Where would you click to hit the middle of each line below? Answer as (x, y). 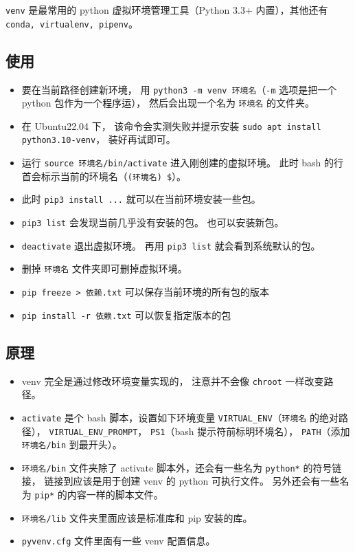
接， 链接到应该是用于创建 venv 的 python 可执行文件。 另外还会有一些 (181, 481)
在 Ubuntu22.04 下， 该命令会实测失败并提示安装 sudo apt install (171, 125)
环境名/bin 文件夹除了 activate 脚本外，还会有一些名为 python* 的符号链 (182, 467)
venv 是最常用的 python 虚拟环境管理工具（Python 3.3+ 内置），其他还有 (167, 10)
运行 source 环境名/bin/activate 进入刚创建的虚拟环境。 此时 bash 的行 (183, 163)
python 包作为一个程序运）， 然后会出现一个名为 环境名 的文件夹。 (168, 103)
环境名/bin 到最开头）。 (72, 444)
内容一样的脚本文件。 (115, 495)
